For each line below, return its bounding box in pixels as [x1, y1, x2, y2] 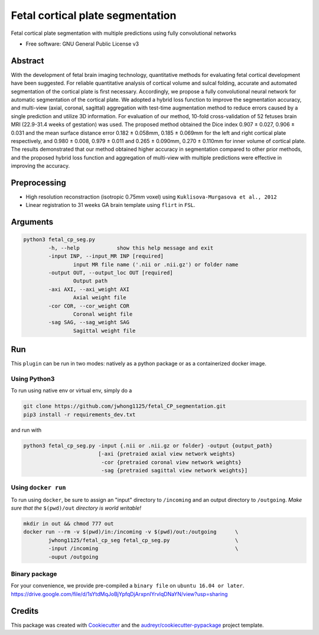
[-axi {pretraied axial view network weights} [97, 451, 236, 458]
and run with [11, 426, 42, 433]
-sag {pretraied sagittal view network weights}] [101, 467, 248, 474]
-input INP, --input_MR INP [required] [48, 253, 164, 260]
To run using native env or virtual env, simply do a [11, 387, 132, 394]
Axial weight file [73, 294, 126, 301]
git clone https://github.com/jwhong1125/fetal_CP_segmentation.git [23, 403, 226, 410]
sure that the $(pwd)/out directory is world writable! [11, 504, 142, 511]
